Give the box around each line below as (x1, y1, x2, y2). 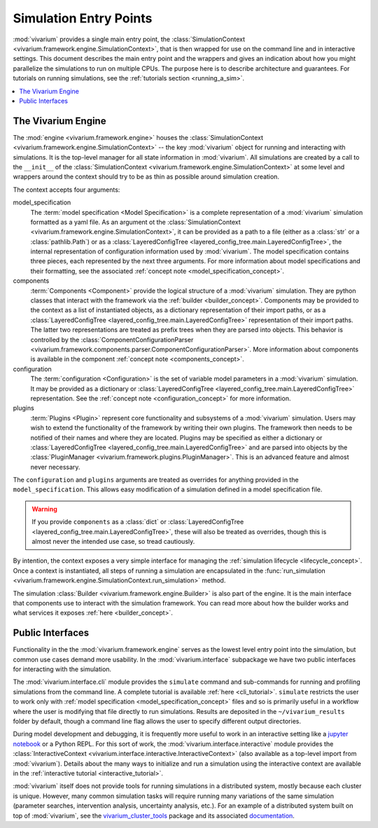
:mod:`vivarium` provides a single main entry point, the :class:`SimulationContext (13, 35, 245, 43)
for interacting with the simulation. (13, 665, 112, 673)
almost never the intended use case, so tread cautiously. (31, 538, 195, 546)
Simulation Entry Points (13, 10, 153, 26)
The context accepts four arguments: (13, 185, 120, 194)
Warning (31, 505, 57, 513)
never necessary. (30, 463, 80, 471)
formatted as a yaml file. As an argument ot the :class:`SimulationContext (30, 218, 241, 226)
